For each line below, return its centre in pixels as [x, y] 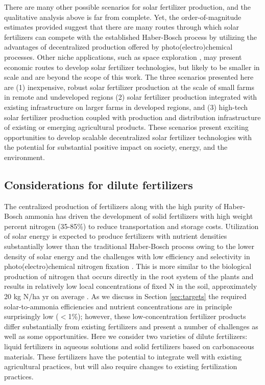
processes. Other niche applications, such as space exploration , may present [123, 56]
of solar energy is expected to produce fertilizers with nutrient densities [116, 236]
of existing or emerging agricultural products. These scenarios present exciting [126, 127]
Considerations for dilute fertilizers [99, 184]
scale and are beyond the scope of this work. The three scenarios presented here [129, 77]
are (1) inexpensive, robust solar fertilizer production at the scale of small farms [129, 87]
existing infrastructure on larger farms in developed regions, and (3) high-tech [126, 107]
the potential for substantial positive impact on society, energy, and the [116, 147]
